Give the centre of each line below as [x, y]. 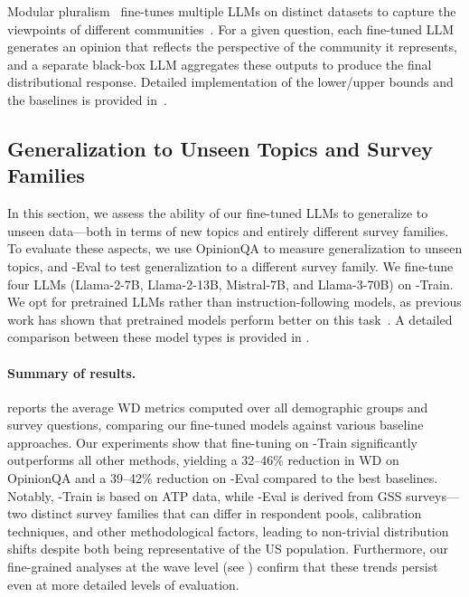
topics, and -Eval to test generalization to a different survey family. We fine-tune [230, 265]
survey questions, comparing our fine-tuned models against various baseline [216, 425]
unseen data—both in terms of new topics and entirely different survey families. [228, 230]
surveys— [432, 495]
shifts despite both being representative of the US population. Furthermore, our [228, 549]
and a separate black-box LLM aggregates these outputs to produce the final [220, 64]
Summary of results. [72, 372]
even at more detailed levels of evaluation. [123, 584]
